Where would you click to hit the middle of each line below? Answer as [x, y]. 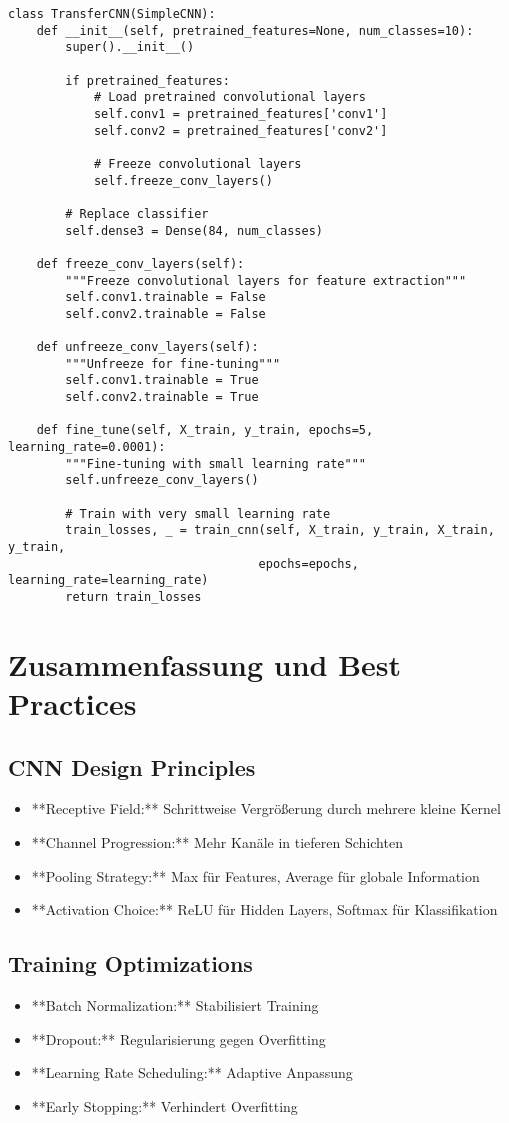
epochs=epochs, [308, 563]
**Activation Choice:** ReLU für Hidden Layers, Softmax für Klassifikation [264, 909]
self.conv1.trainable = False [165, 297]
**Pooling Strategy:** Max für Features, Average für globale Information [255, 875]
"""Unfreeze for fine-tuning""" [173, 363]
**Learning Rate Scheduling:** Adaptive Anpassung [192, 1072]
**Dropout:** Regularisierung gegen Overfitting [178, 1038]
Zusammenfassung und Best [205, 663]
